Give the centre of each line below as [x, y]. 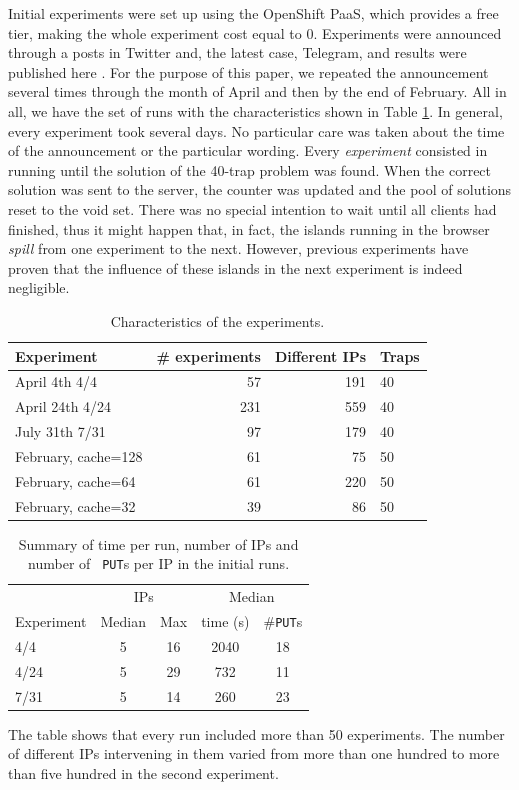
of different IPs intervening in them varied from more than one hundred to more [254, 753]
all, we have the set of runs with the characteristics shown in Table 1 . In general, [255, 110]
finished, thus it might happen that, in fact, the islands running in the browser [249, 228]
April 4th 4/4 [56, 381]
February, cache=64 [75, 480]
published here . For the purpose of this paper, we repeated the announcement [248, 71]
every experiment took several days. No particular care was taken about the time [256, 130]
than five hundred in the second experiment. [143, 772]
